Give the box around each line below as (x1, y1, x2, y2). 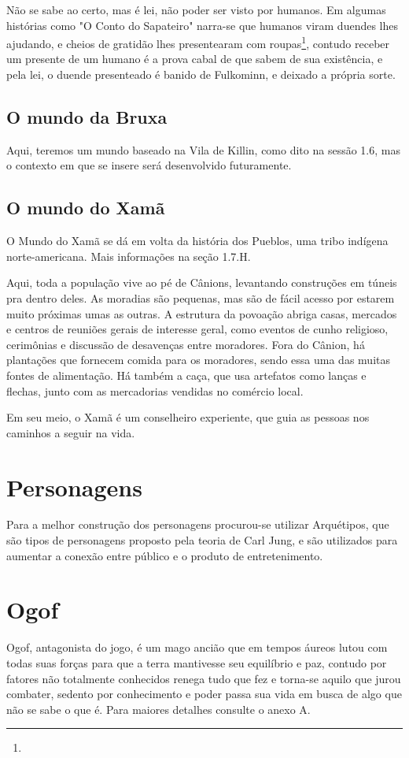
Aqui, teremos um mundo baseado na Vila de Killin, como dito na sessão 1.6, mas (6, 141, 400, 158)
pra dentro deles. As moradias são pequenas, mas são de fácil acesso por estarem (6, 290, 395, 306)
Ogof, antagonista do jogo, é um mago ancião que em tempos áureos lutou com (6, 639, 388, 656)
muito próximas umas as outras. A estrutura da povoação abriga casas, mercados (6, 305, 397, 321)
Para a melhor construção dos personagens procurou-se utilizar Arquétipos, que (6, 516, 389, 533)
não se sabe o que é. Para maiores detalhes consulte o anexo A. (6, 700, 311, 717)
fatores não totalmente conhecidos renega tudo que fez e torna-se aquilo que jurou (6, 670, 401, 686)
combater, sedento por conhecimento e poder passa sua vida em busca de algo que (6, 686, 402, 702)
